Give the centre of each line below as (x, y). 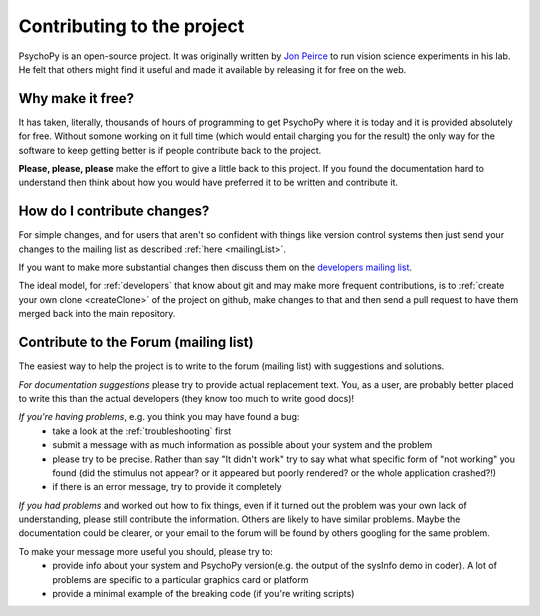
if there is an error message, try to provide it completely (167, 487)
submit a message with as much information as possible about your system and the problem (242, 445)
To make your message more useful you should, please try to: (146, 551)
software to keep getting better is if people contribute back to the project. (170, 150)
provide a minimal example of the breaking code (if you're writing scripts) (203, 594)
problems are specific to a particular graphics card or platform (180, 579)
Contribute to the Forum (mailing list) (136, 342)
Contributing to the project (131, 26)
